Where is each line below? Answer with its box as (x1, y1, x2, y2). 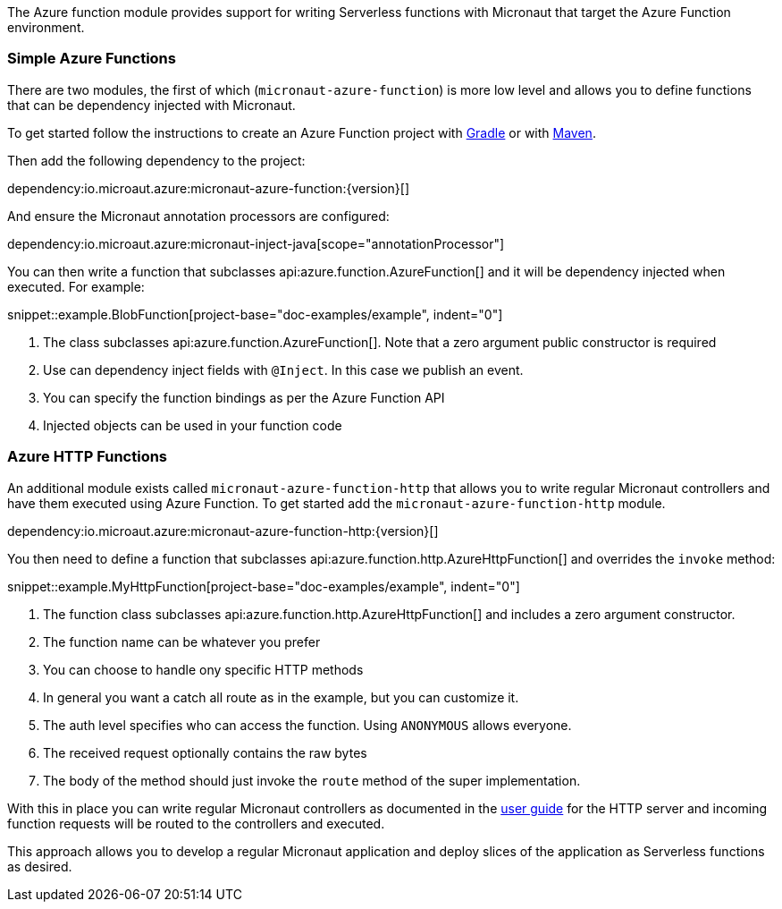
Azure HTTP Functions (7, 447, 168, 466)
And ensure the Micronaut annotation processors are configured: (7, 208, 390, 224)
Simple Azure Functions (7, 49, 176, 68)
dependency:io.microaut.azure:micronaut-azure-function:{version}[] (7, 180, 410, 196)
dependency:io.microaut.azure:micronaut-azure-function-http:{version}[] (7, 522, 439, 539)
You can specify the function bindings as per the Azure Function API (43, 389, 445, 405)
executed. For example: (7, 278, 145, 294)
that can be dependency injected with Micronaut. (7, 97, 296, 113)
